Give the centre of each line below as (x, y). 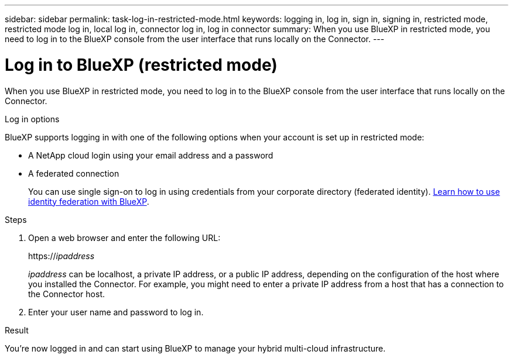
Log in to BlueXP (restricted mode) (141, 65)
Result (17, 330)
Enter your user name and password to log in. (116, 312)
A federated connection (74, 173)
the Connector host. (67, 294)
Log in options (32, 119)
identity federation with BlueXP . (89, 201)
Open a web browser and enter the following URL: (124, 237)
